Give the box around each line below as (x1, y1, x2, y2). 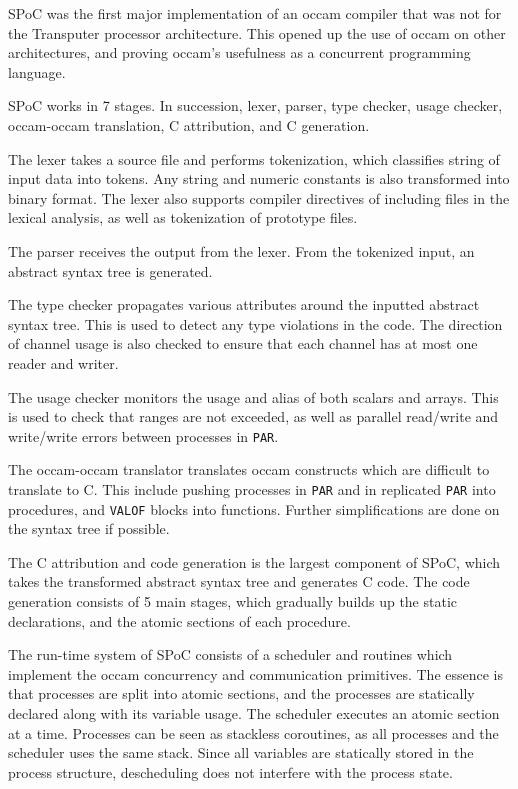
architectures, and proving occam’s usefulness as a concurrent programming (8, 42, 471, 63)
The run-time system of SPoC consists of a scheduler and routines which (8, 644, 453, 665)
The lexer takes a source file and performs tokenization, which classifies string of (8, 148, 500, 169)
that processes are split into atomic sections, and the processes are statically (8, 683, 475, 704)
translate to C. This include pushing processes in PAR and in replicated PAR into (8, 478, 496, 499)
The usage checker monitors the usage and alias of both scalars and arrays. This (8, 386, 499, 407)
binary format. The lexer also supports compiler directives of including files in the (8, 187, 510, 208)
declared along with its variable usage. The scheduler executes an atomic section (8, 703, 500, 723)
